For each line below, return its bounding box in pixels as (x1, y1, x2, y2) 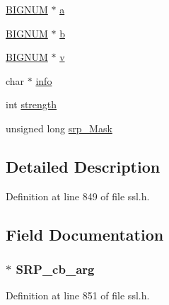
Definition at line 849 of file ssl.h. (6, 188, 150, 203)
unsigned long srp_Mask (6, 120, 112, 135)
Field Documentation (6, 223, 164, 245)
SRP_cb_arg (16, 260, 95, 278)
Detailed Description (6, 155, 161, 177)
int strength (6, 97, 57, 112)
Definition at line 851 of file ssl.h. (6, 288, 150, 303)
